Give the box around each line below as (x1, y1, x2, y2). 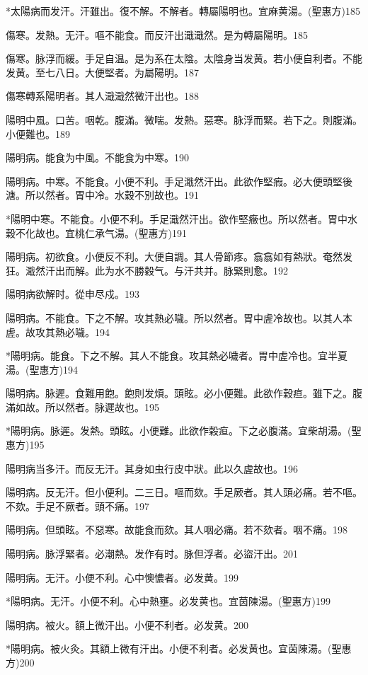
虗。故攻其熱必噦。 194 (6, 324, 110, 339)
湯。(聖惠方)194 (6, 362, 78, 376)
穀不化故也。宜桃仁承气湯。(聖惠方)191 (6, 225, 187, 240)
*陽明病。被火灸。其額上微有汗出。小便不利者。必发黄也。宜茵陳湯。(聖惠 (6, 641, 352, 656)
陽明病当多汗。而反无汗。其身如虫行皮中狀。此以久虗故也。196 (6, 461, 298, 475)
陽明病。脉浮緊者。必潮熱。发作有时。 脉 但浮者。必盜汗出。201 (6, 546, 298, 561)
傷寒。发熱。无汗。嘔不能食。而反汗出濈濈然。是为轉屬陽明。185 (6, 27, 308, 42)
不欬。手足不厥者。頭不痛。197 (6, 498, 149, 513)
